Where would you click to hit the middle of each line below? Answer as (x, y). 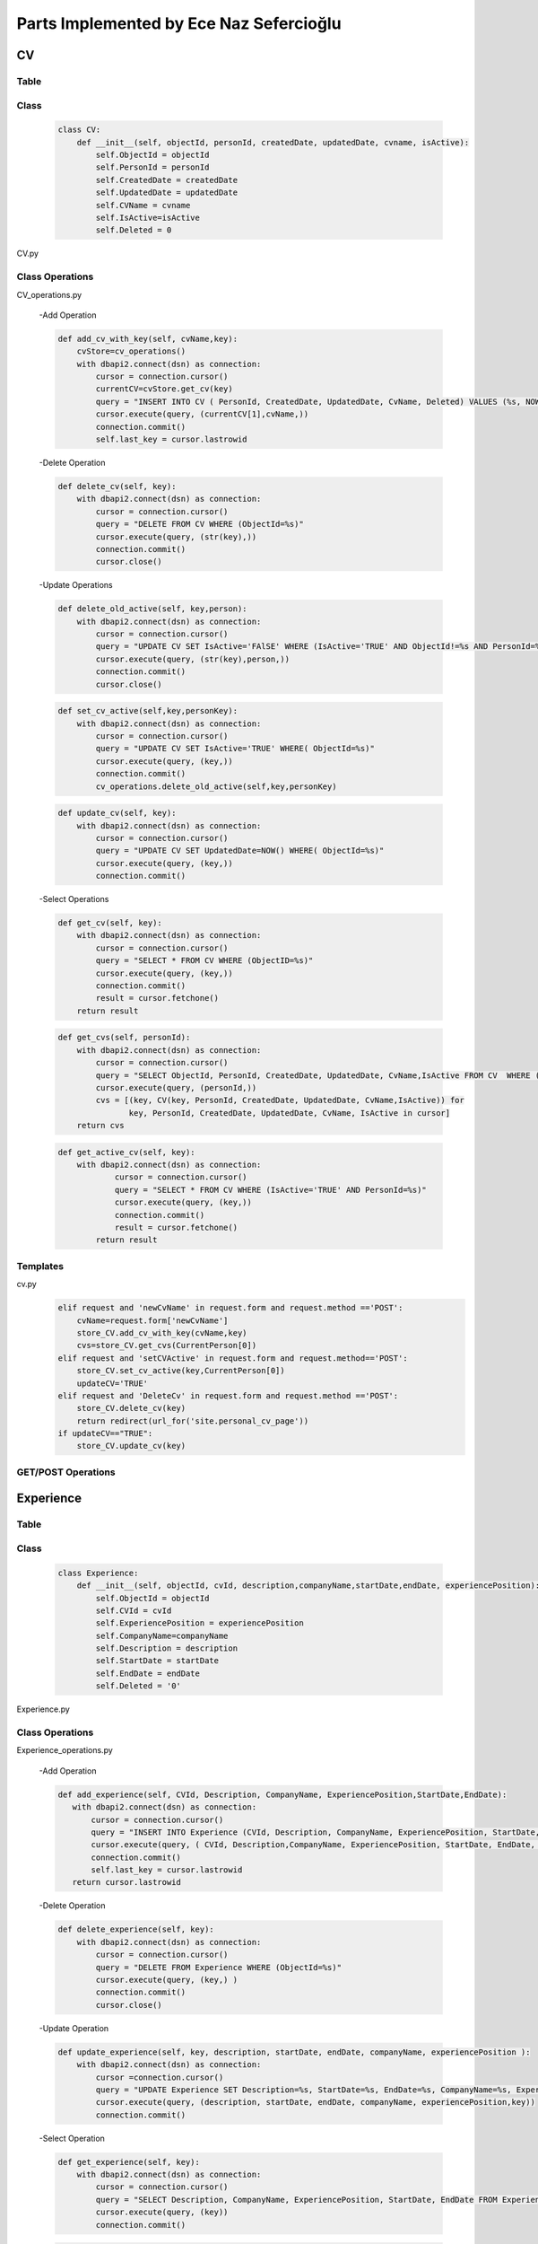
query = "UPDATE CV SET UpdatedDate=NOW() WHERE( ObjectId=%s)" (240, 851)
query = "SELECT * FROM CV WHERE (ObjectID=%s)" (204, 961)
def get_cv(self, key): (110, 923)
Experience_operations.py (65, 1750)
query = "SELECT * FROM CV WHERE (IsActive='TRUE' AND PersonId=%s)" (271, 1190)
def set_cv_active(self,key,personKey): (148, 711)
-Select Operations (74, 899)
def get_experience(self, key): (129, 2162)
